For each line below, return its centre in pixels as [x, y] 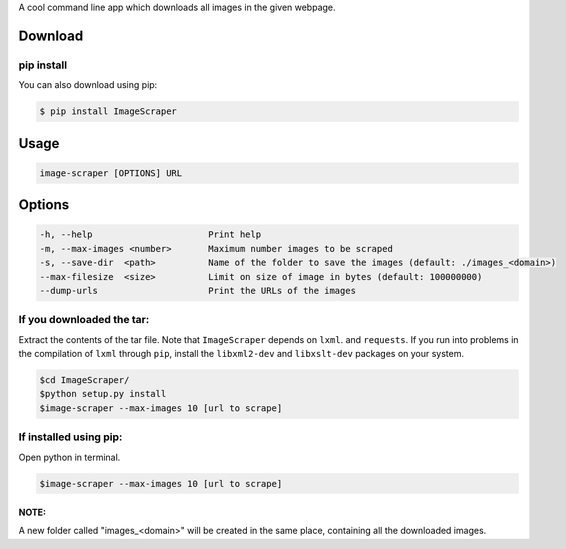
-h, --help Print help [150, 234]
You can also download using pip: [88, 85]
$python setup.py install [103, 394]
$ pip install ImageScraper [108, 111]
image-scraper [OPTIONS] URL [111, 173]
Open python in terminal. [69, 457]
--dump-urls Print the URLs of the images [198, 290]
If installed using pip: [70, 437]
